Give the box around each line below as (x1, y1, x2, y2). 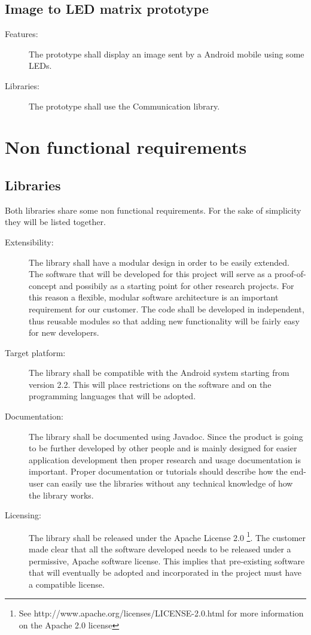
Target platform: (5, 346, 66, 358)
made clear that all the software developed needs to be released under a (29, 543, 291, 555)
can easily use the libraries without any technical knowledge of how (46, 477, 293, 490)
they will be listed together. (5, 215, 106, 228)
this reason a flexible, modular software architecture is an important (29, 291, 279, 303)
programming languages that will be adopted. (29, 390, 196, 402)
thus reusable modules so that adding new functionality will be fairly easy (29, 314, 300, 327)
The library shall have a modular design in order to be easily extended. (29, 256, 290, 268)
